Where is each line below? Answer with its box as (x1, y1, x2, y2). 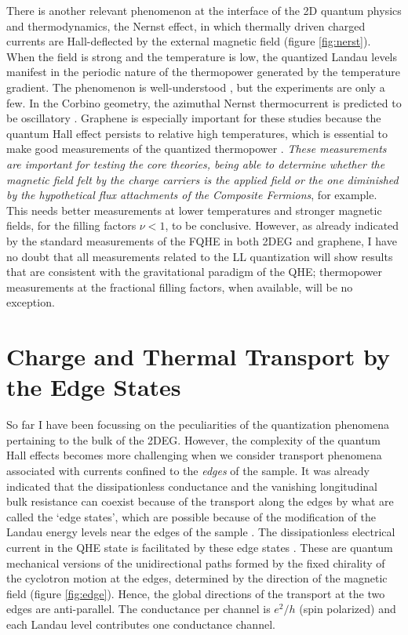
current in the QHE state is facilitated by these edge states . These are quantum (6, 539, 393, 555)
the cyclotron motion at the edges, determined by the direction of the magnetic (6, 570, 388, 586)
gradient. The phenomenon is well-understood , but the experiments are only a (6, 78, 385, 95)
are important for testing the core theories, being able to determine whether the (6, 155, 385, 172)
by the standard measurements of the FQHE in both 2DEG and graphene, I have (6, 232, 397, 249)
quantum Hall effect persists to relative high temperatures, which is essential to (6, 125, 388, 141)
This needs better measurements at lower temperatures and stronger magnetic (6, 201, 382, 218)
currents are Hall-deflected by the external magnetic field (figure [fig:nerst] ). (6, 33, 371, 49)
